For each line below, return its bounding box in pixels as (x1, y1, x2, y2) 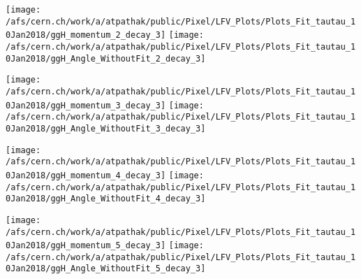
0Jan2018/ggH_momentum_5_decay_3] (6, 241, 166, 251)
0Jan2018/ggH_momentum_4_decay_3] (6, 170, 166, 180)
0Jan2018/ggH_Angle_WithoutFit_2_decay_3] (6, 53, 206, 64)
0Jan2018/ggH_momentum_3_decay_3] (6, 100, 166, 110)
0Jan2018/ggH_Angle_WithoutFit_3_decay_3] (6, 123, 206, 134)
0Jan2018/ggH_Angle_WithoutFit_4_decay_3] (6, 194, 206, 204)
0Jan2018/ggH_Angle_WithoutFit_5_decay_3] (6, 264, 206, 274)
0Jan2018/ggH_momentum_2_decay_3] (6, 30, 166, 41)
